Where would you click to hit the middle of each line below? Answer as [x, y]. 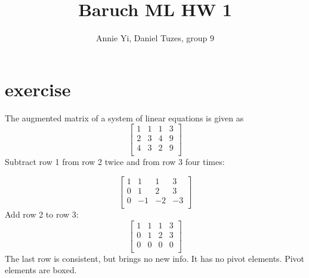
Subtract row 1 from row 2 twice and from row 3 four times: [115, 162]
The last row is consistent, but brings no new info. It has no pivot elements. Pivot [155, 258]
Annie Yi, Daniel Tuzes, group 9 [155, 38]
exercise [38, 89]
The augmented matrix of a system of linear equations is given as [124, 117]
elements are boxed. [41, 270]
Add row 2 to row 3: [42, 214]
